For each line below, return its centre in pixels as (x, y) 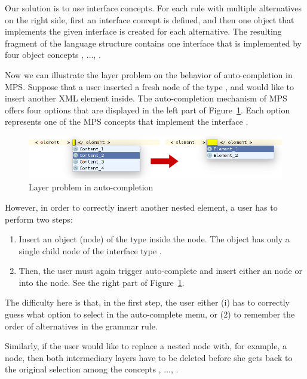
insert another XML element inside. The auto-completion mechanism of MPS (146, 98)
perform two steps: (39, 219)
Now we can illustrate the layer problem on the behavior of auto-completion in (149, 74)
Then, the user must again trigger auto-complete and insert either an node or (160, 271)
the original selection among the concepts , (83, 369)
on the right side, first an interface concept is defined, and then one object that (150, 19)
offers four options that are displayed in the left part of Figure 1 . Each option (148, 110)
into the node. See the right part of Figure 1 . (102, 282)
